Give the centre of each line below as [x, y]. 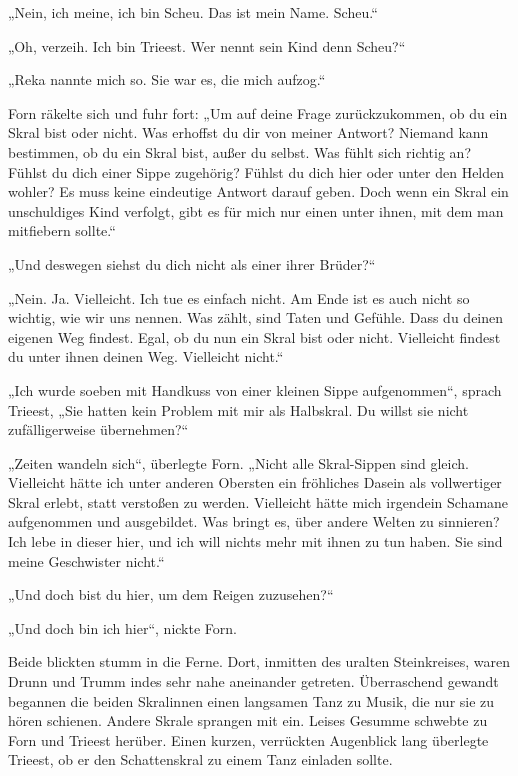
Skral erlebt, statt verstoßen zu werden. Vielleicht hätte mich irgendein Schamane [258, 501]
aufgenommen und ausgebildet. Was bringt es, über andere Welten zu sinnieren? [254, 521]
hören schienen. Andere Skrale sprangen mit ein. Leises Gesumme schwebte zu [248, 720]
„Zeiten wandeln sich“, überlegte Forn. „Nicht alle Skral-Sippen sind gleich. [238, 462]
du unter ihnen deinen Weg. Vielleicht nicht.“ [146, 356]
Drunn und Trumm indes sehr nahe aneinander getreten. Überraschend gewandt [253, 681]
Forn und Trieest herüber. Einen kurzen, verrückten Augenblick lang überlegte [248, 739]
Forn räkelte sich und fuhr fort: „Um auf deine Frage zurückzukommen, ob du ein [258, 112]
